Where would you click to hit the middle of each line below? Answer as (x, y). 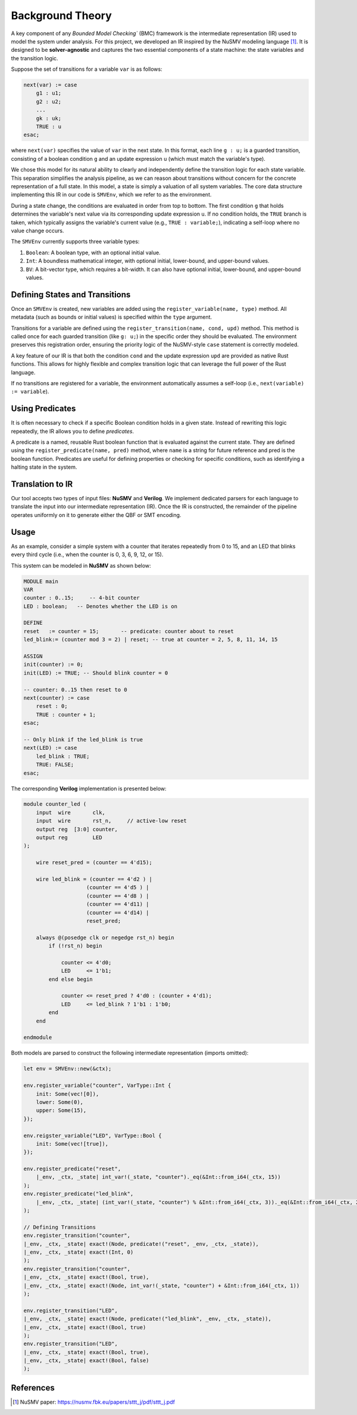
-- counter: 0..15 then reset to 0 (75, 690)
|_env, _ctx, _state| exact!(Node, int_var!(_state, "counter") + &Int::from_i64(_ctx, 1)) (162, 1285)
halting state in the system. (44, 467)
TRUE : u (49, 127)
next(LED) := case (50, 748)
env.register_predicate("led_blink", (79, 1194)
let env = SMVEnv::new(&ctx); (68, 1069)
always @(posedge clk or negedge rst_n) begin (105, 937)
